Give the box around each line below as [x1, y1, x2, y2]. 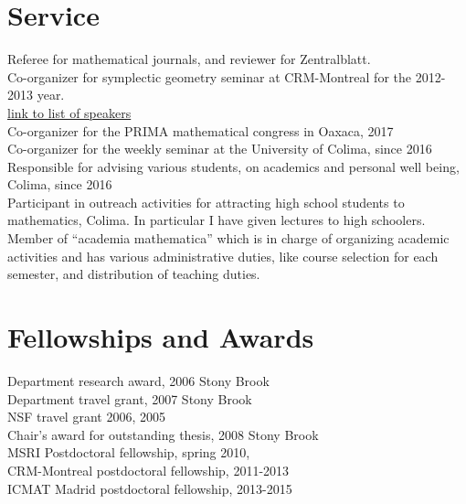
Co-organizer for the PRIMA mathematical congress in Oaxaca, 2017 [7, 121, 394, 140]
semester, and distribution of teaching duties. [7, 264, 260, 284]
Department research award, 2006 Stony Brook [7, 370, 270, 390]
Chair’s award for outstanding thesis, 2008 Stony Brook [7, 424, 319, 444]
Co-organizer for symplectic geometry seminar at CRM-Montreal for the [7, 67, 411, 86]
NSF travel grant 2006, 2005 [7, 407, 165, 426]
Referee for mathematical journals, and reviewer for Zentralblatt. [7, 49, 371, 69]
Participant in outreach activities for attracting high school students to [7, 192, 405, 211]
